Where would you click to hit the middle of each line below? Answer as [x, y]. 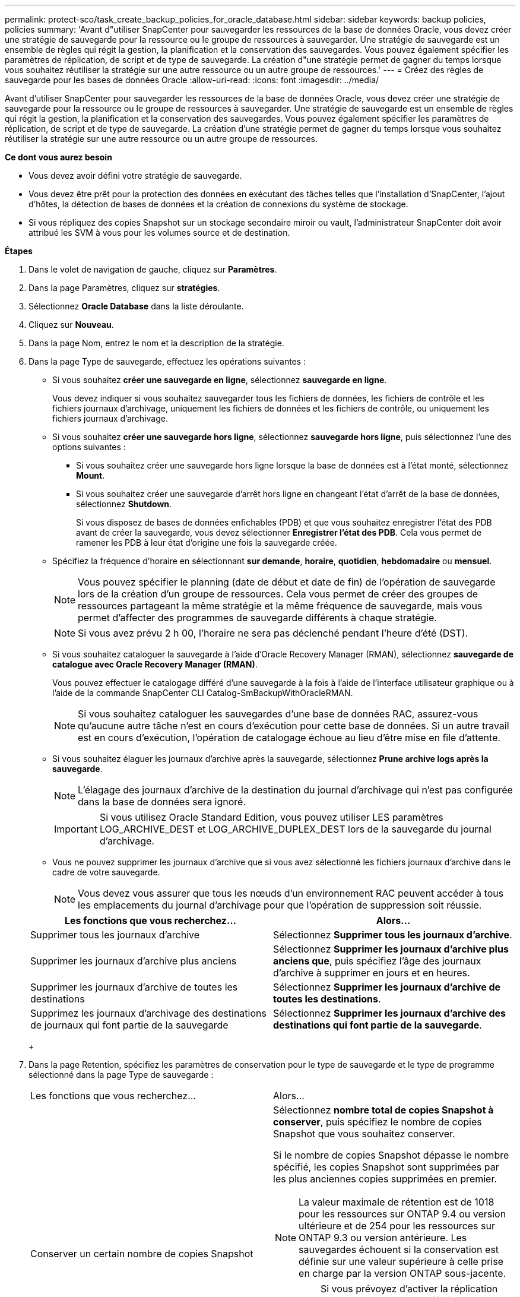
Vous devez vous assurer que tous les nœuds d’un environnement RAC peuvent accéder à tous [291, 893]
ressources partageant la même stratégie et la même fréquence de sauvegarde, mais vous [280, 606]
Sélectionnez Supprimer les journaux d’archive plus [391, 949]
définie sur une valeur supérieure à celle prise [401, 1261]
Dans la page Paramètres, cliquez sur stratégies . [124, 288]
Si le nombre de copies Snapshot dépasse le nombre [391, 1155]
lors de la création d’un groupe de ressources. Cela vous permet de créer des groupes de [278, 594]
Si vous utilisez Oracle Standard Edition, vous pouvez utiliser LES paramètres [271, 817]
